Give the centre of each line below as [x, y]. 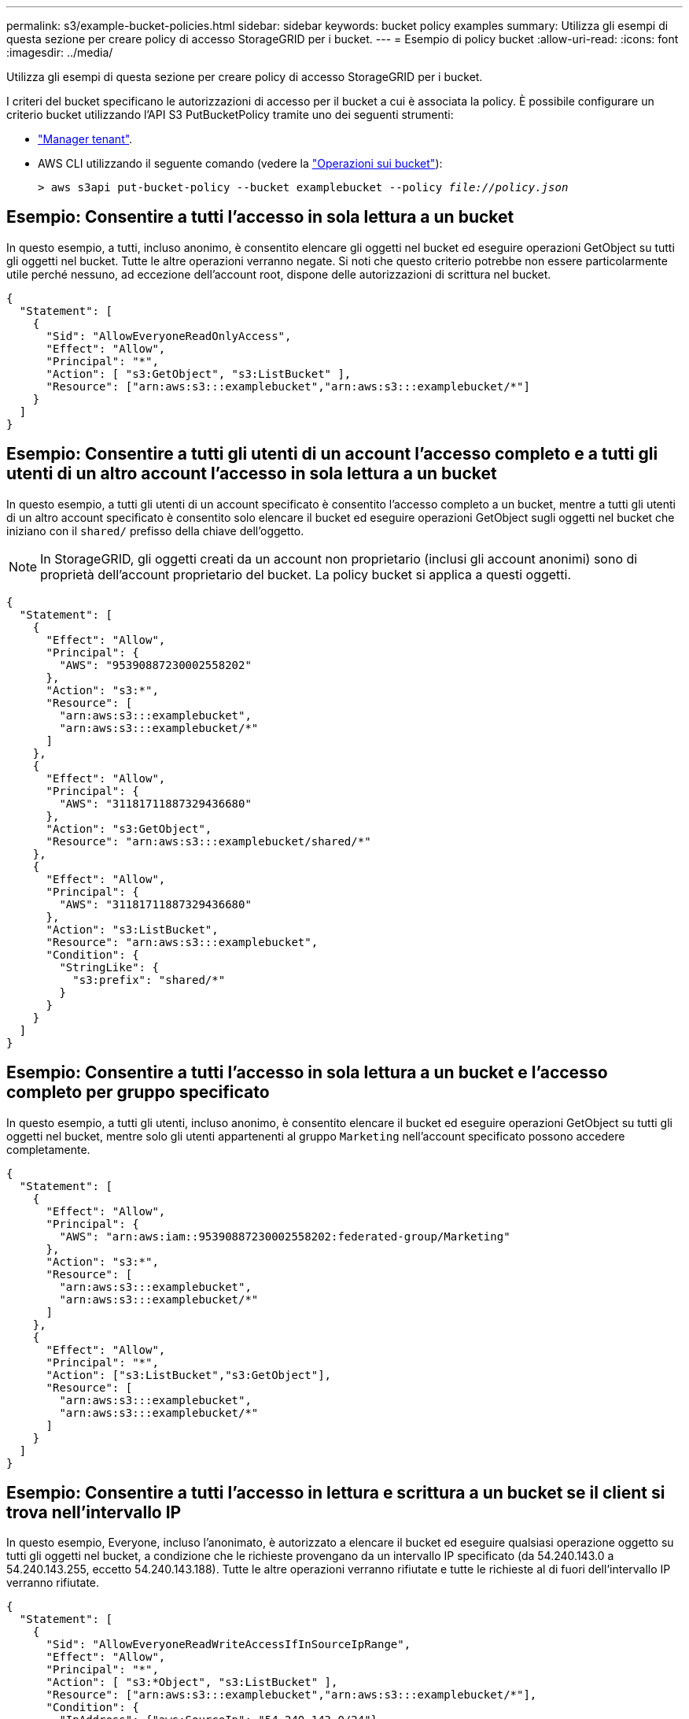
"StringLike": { [109, 967]
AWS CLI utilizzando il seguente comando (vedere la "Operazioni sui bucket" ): [240, 163]
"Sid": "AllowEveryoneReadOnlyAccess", [169, 336]
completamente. [48, 1149]
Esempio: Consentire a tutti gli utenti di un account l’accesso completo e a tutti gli [332, 454]
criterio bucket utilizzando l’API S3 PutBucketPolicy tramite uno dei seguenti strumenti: [230, 115]
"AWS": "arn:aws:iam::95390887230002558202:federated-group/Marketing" [285, 1236]
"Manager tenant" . [85, 139]
